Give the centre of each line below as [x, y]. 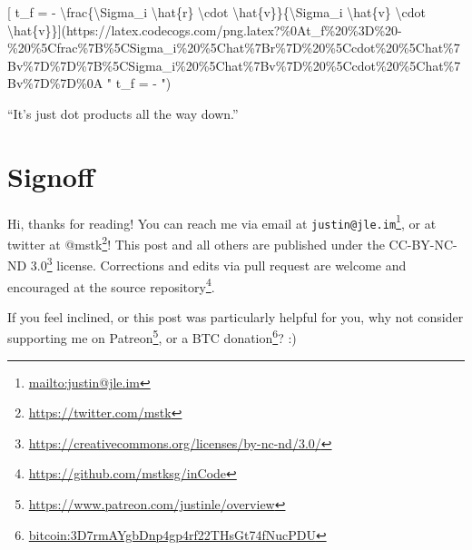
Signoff [51, 176]
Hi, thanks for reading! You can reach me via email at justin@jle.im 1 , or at [222, 221]
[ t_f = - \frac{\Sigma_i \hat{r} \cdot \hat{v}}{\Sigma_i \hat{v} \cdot [216, 12]
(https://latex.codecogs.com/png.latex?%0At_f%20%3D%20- [231, 29]
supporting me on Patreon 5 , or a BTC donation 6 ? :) [152, 336]
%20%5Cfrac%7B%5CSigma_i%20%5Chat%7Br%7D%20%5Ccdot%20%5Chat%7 [234, 48]
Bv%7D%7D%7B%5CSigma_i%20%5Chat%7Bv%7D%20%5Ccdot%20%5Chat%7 [234, 65]
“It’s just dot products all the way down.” [123, 113]
